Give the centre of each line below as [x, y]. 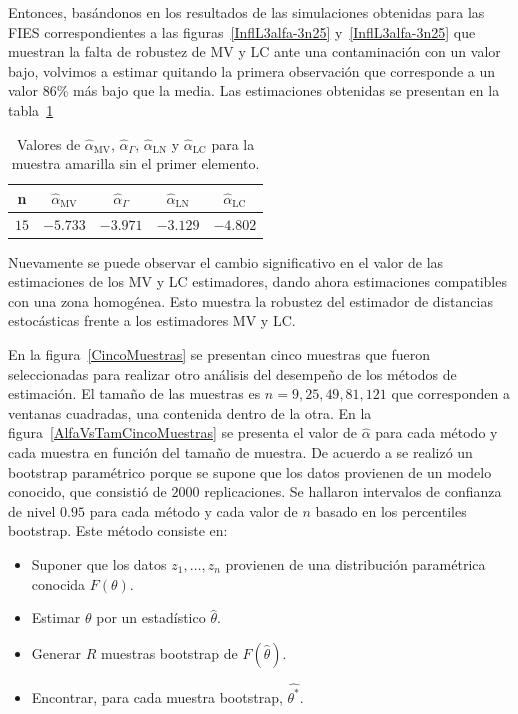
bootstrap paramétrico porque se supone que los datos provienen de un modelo [250, 471]
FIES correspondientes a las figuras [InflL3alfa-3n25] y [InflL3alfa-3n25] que [242, 31]
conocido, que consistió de [87, 491]
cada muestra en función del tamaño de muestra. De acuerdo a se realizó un [240, 452]
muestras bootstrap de [169, 652]
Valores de [49, 143]
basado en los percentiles [391, 510]
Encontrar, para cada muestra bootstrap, [157, 696]
